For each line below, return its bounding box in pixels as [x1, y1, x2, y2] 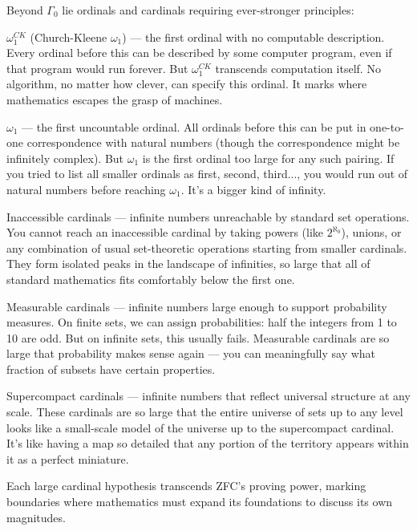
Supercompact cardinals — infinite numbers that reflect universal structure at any [6, 387, 411, 404]
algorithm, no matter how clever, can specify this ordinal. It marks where [6, 75, 367, 92]
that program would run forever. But [6, 59, 188, 76]
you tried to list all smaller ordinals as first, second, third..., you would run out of [6, 165, 408, 182]
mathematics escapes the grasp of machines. [6, 91, 223, 107]
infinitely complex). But [6, 149, 124, 166]
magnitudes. [6, 509, 66, 525]
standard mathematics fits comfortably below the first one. [6, 270, 295, 287]
